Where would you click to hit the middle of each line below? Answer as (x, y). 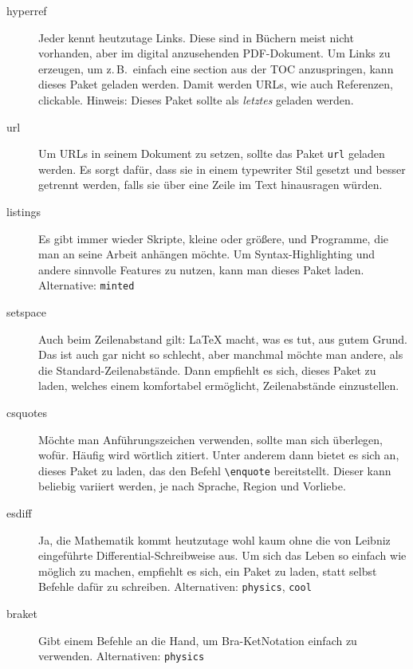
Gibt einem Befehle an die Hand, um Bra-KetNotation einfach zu (198, 640)
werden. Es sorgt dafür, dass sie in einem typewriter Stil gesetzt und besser (222, 169)
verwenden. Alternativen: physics (122, 656)
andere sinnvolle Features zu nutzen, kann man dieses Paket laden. (201, 269)
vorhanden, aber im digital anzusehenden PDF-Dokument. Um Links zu (214, 53)
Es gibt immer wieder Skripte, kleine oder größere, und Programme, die (214, 238)
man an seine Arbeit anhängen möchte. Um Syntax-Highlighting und (207, 254)
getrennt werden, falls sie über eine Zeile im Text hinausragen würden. (210, 185)
